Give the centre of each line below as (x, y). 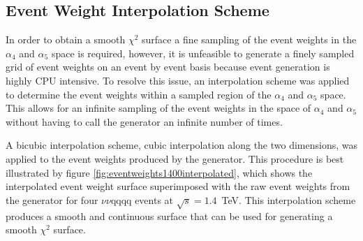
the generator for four (52, 199)
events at (154, 199)
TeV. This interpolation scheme (289, 199)
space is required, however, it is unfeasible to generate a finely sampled (203, 53)
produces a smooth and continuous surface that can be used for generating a (169, 216)
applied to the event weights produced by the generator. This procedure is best (175, 158)
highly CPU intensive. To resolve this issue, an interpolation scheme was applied (178, 80)
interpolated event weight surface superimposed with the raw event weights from (178, 186)
